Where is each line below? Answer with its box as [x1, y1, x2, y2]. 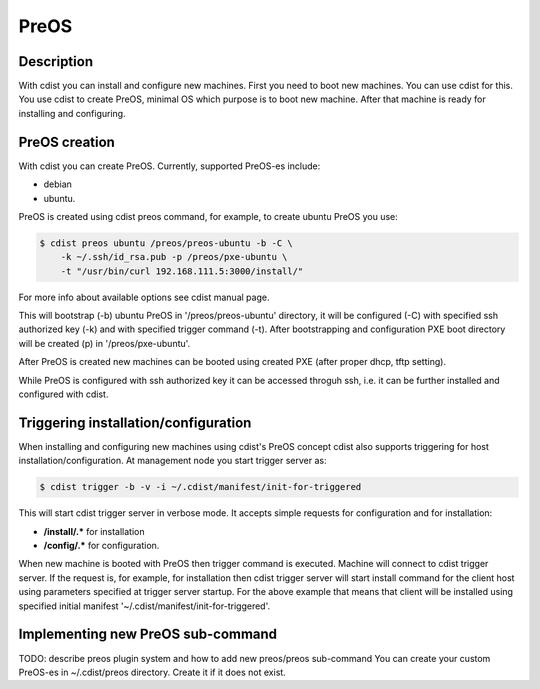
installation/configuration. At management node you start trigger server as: [18, 455, 327, 467]
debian [43, 178, 72, 190]
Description [18, 53, 94, 70]
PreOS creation [18, 133, 115, 150]
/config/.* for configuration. [43, 540, 160, 552]
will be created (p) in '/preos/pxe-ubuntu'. [18, 337, 191, 349]
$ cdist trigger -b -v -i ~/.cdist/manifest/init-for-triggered [39, 481, 362, 493]
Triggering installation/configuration [18, 414, 252, 431]
